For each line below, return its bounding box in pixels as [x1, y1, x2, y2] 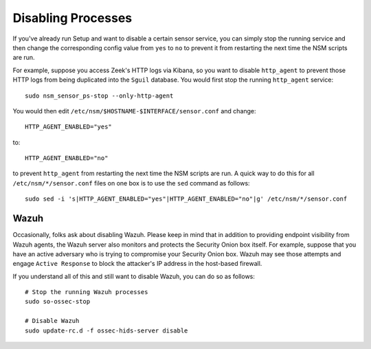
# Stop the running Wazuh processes [25, 289, 148, 296]
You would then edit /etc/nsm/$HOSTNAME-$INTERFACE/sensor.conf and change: [12, 106, 257, 115]
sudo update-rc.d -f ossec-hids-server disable [25, 326, 188, 335]
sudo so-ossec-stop [25, 297, 91, 306]
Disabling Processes [12, 10, 133, 25]
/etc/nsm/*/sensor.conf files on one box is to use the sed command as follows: [12, 179, 250, 187]
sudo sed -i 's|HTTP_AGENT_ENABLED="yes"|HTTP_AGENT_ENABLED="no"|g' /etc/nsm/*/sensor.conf [25, 195, 348, 203]
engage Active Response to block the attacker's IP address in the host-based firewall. [12, 260, 262, 268]
